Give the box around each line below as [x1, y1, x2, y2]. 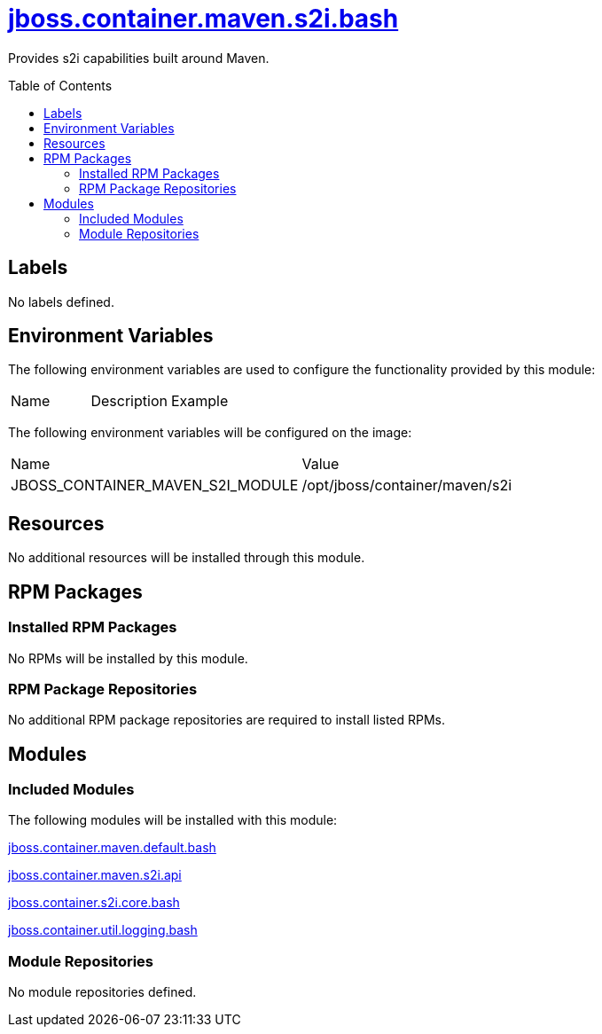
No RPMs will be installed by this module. [8, 650, 248, 666]
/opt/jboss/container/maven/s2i [301, 476, 512, 495]
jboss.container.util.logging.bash [8, 922, 198, 938]
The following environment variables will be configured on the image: [8, 425, 412, 441]
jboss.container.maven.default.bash [8, 840, 216, 856]
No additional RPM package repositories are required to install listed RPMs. [8, 712, 446, 728]
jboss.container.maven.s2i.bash [8, 4, 399, 34]
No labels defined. [8, 294, 114, 309]
